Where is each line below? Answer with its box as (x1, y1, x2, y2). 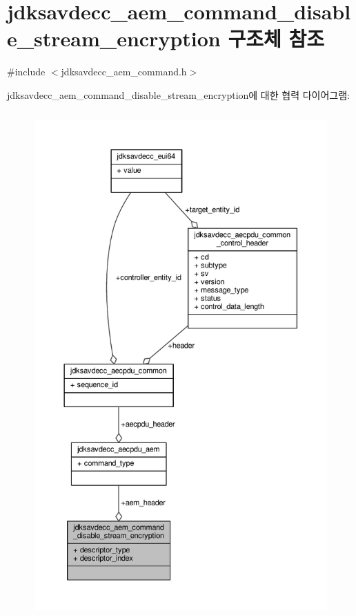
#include (7, 64, 46, 79)
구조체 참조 (228, 24, 324, 53)
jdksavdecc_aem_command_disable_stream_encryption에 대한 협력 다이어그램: (7, 87, 350, 102)
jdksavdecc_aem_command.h (61, 64, 187, 79)
